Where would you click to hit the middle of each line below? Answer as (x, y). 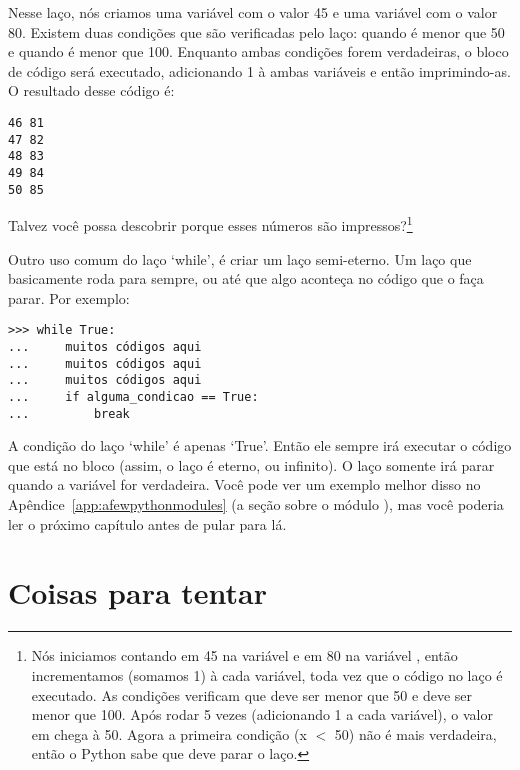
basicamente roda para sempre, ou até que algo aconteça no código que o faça (246, 278)
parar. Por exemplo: (69, 297)
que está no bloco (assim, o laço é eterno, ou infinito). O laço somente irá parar (251, 464)
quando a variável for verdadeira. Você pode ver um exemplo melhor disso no (244, 484)
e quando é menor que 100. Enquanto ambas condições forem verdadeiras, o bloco (258, 51)
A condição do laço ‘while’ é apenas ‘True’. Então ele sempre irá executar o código (260, 445)
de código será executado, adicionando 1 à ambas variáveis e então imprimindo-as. (259, 70)
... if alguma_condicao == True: (133, 396)
